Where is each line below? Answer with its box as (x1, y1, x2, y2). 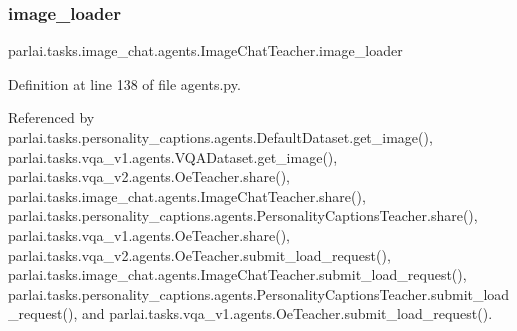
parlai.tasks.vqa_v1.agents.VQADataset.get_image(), (8, 146, 338, 167)
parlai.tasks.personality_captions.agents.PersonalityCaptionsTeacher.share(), (8, 205, 478, 226)
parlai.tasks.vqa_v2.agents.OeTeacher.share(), (8, 166, 291, 187)
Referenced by (8, 107, 95, 128)
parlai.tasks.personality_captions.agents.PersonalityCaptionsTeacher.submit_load (8, 283, 510, 304)
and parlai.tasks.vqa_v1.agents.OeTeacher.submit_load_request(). (82, 303, 493, 324)
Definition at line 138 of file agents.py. (8, 73, 241, 94)
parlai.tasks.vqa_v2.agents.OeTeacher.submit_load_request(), (8, 244, 391, 265)
